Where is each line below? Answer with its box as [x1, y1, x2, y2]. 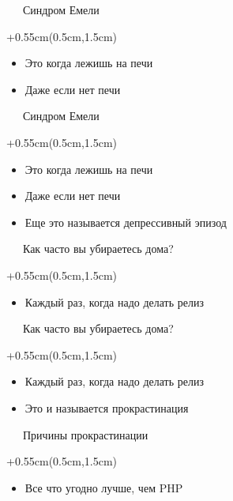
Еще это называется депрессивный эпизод [24, 213, 227, 230]
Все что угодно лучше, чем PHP [24, 479, 183, 495]
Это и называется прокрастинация [24, 399, 189, 416]
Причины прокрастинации [22, 426, 148, 443]
